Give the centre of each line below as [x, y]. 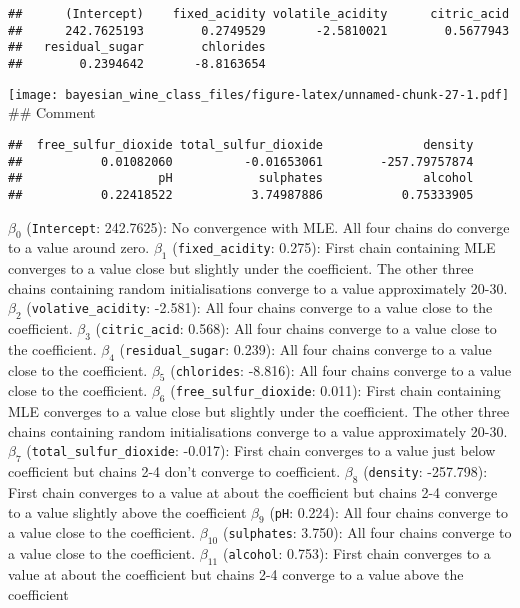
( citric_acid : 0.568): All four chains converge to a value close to [296, 328]
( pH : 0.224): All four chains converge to [388, 511]
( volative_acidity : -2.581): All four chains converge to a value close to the [259, 307]
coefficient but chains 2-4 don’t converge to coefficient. [174, 471]
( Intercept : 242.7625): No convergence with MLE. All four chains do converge [268, 226]
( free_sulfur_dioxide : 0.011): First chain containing [335, 390]
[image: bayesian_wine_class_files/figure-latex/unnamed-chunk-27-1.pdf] [259, 94]
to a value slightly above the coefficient [127, 511]
